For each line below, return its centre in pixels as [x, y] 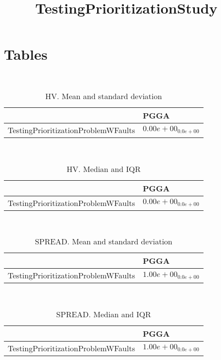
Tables [26, 54]
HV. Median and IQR [104, 169]
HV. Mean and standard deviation [104, 96]
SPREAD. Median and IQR [103, 314]
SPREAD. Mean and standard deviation [103, 241]
